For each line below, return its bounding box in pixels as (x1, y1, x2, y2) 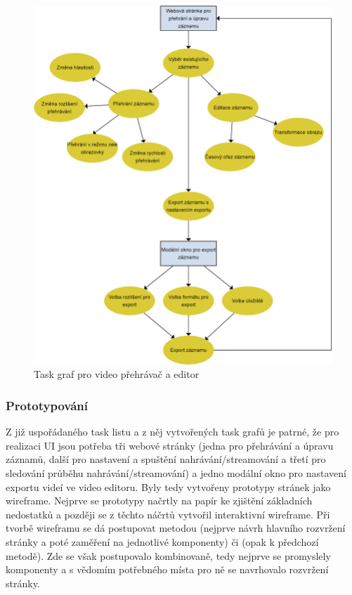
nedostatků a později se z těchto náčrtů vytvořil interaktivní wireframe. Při (6, 506, 330, 521)
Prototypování (6, 396, 89, 414)
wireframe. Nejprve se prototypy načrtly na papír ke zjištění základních (6, 493, 313, 508)
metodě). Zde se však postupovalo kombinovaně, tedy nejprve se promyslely (6, 548, 331, 563)
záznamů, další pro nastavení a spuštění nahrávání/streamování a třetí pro (6, 452, 326, 466)
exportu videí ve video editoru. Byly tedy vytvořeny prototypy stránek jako (6, 479, 331, 494)
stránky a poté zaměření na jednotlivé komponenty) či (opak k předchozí (6, 534, 319, 549)
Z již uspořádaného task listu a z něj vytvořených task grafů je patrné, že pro (6, 424, 339, 439)
